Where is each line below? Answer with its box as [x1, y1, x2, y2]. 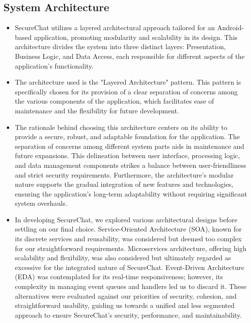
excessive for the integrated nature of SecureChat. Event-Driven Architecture [15, 262, 244, 272]
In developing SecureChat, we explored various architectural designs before [15, 214, 237, 224]
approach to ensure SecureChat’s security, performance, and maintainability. [15, 309, 242, 320]
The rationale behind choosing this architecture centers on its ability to [15, 122, 227, 132]
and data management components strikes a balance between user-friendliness [15, 160, 246, 170]
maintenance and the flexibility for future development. [15, 105, 179, 115]
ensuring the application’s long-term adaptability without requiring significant [15, 188, 247, 198]
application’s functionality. [15, 60, 94, 71]
